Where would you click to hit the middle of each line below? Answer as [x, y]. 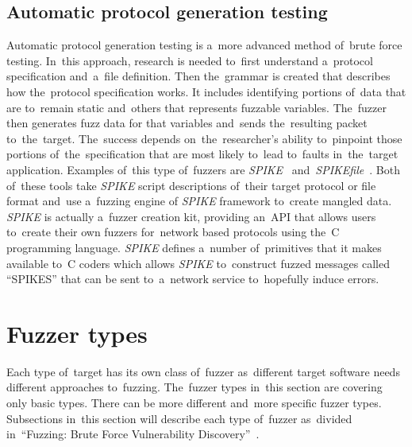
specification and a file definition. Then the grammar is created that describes [198, 76]
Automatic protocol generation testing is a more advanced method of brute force [204, 45]
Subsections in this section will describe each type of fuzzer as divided [179, 418]
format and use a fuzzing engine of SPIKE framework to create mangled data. [199, 201]
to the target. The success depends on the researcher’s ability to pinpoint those [204, 138]
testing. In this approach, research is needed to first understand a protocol [190, 60]
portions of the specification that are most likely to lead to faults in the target [202, 154]
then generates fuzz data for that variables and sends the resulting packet [187, 123]
